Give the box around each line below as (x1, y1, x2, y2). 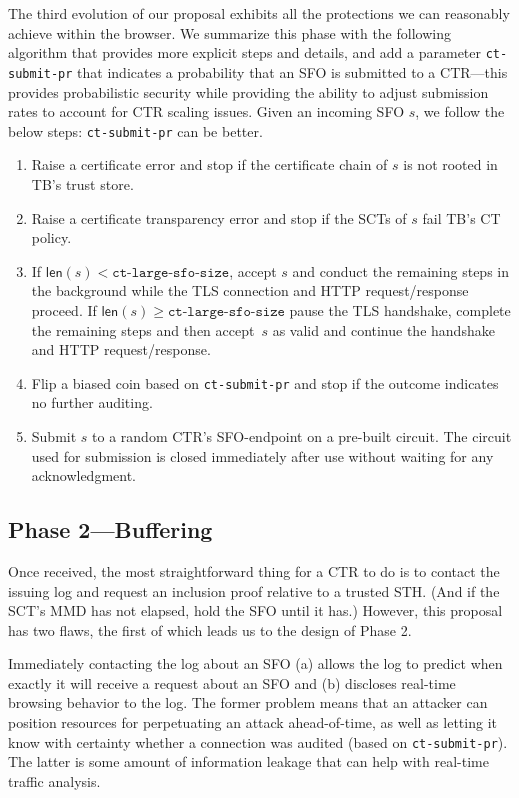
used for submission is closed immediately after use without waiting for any (31, 445, 494, 466)
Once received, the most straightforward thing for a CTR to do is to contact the (8, 560, 500, 581)
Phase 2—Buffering (8, 514, 213, 545)
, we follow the (415, 101, 505, 122)
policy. (31, 227, 72, 248)
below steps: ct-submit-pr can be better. (8, 120, 263, 141)
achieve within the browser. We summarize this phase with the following (8, 22, 451, 43)
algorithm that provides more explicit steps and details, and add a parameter (8, 42, 482, 63)
